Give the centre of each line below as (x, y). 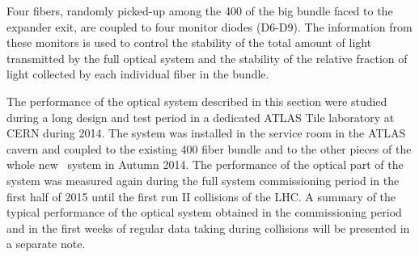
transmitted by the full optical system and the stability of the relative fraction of (207, 58)
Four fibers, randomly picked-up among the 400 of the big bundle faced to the (200, 11)
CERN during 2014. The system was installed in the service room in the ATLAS (206, 133)
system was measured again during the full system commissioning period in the (203, 180)
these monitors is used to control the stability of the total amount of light (189, 42)
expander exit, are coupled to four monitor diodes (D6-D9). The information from (209, 26)
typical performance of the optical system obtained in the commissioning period (204, 212)
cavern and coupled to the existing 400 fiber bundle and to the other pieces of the (209, 148)
